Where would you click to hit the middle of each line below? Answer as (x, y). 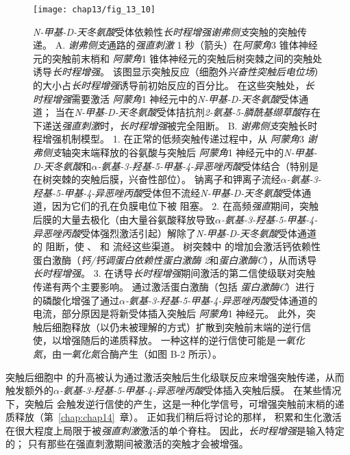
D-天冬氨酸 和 (62, 165)
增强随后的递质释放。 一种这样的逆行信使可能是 (168, 340)
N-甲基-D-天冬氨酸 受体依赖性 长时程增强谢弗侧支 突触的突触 (165, 31)
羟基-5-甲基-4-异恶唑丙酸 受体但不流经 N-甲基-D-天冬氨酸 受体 (167, 192)
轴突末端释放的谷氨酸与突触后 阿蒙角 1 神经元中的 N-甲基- (189, 152)
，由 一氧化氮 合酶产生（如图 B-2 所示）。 (132, 353)
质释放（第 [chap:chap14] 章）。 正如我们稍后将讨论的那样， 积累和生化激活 (174, 417)
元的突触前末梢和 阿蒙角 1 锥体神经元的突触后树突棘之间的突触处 (178, 58)
